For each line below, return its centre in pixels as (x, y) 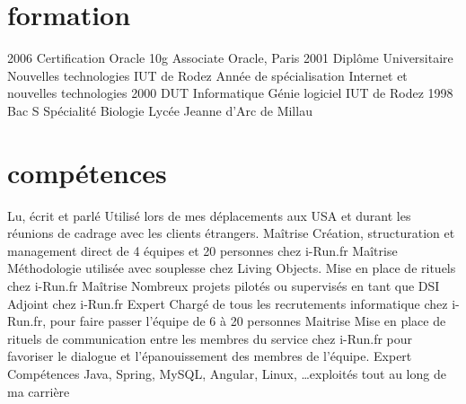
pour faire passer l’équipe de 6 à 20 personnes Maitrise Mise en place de (248, 321)
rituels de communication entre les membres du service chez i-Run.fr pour (210, 338)
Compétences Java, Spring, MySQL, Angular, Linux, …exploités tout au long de (227, 373)
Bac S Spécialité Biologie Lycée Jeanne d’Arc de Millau (160, 110)
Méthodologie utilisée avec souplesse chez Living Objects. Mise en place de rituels (232, 268)
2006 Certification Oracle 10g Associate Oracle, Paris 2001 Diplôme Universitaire (230, 58)
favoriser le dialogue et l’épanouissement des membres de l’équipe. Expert (210, 356)
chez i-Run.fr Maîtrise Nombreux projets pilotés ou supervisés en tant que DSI (224, 285)
